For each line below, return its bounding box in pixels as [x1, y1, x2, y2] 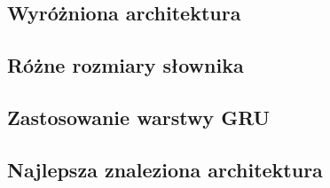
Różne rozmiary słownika [7, 51, 244, 79]
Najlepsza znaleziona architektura [7, 155, 323, 183]
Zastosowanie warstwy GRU [7, 103, 271, 130]
